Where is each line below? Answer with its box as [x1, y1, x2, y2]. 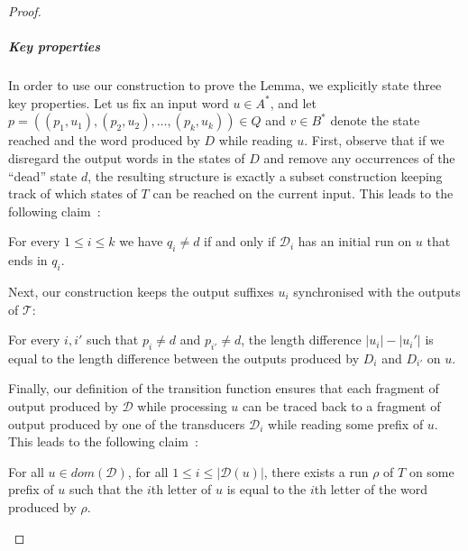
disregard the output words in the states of [8, 148, 245, 167]
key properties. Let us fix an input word [8, 93, 229, 112]
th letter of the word [314, 480, 428, 499]
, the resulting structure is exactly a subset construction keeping [87, 166, 443, 185]
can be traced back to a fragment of [243, 397, 441, 416]
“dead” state [8, 166, 78, 185]
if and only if [204, 232, 276, 251]
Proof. [8, 2, 41, 20]
